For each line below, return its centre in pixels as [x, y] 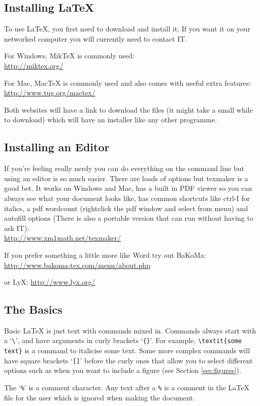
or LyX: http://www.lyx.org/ [50, 282]
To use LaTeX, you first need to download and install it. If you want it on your [127, 29]
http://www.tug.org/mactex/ [50, 93]
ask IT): [17, 228]
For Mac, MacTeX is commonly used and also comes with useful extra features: [128, 82]
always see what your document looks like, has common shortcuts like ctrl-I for [127, 198]
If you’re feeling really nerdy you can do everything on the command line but [124, 168]
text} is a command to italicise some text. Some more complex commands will [127, 350]
